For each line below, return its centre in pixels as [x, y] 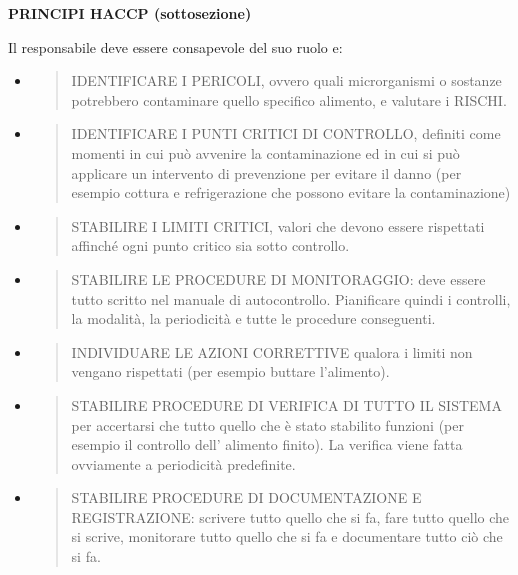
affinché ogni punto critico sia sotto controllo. [210, 245]
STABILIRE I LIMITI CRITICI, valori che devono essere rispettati [278, 225]
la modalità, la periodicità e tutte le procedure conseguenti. [253, 318]
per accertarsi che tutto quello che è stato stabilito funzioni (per [267, 424]
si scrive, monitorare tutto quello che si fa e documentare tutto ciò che [287, 536]
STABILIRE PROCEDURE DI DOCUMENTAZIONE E [246, 497]
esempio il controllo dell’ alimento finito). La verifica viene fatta [267, 444]
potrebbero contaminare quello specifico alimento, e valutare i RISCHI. [289, 99]
